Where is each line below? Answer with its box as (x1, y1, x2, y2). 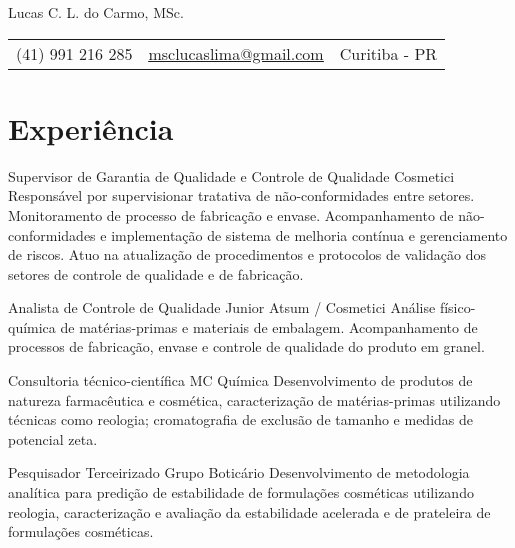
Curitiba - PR (339, 41, 438, 65)
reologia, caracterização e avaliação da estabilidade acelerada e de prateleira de (8, 501, 491, 522)
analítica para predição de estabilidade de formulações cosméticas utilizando (8, 482, 474, 503)
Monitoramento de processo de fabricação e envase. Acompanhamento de (8, 204, 454, 225)
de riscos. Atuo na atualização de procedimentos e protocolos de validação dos (8, 244, 487, 265)
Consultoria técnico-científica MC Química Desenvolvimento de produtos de (8, 370, 473, 391)
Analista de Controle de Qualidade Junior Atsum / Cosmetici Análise (8, 297, 436, 318)
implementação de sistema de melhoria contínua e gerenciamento (111, 224, 508, 245)
